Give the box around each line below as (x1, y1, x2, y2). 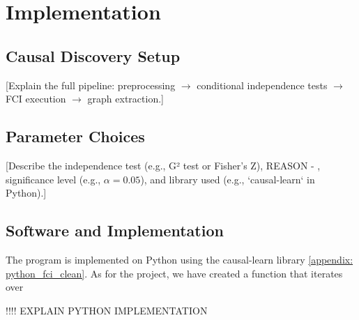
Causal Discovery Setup (6, 45, 181, 66)
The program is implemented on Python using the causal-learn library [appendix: (6, 252, 353, 266)
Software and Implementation (6, 220, 224, 241)
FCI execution (6, 91, 66, 106)
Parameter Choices (6, 125, 145, 147)
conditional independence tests (197, 77, 328, 92)
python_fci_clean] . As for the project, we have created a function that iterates (6, 266, 343, 280)
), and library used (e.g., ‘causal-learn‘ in (140, 172, 315, 186)
